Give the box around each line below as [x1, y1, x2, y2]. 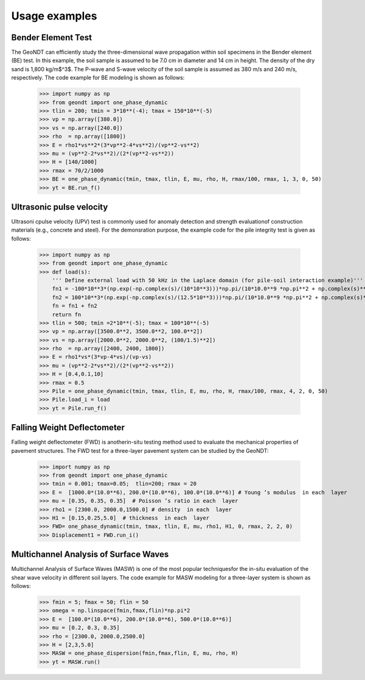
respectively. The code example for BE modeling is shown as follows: [11, 74, 185, 82]
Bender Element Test [11, 32, 92, 43]
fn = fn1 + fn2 [52, 302, 97, 310]
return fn [52, 311, 82, 318]
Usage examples [11, 9, 97, 23]
